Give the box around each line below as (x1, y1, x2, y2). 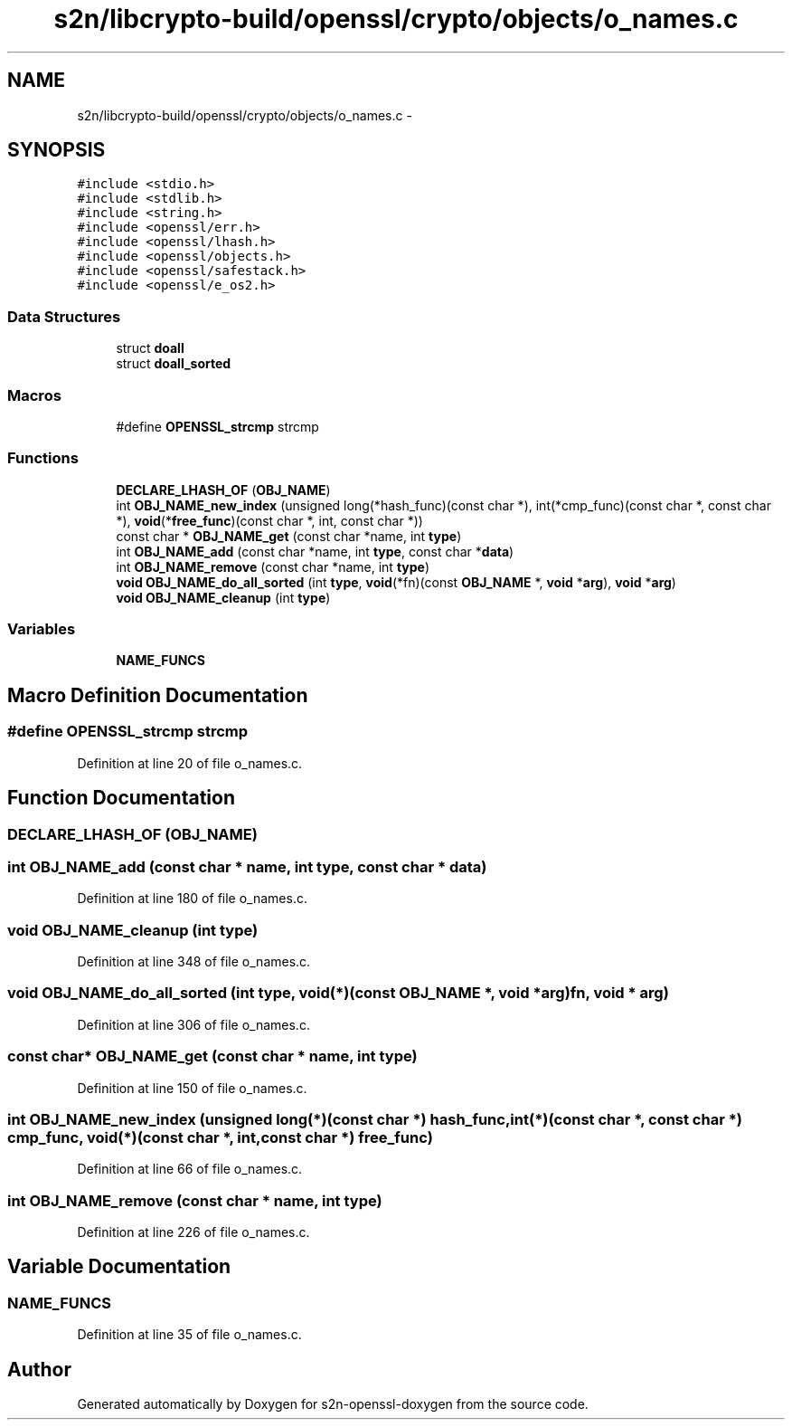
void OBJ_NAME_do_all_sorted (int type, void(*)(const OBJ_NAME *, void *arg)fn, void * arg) (7, 984, 669, 1003)
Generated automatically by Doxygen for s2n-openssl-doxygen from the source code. (77, 1396, 589, 1413)
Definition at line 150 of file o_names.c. (77, 1080, 307, 1096)
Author (7, 1357, 71, 1381)
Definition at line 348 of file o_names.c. (77, 954, 311, 969)
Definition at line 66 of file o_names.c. (77, 1161, 303, 1177)
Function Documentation (7, 786, 235, 810)
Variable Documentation (7, 1255, 231, 1279)
